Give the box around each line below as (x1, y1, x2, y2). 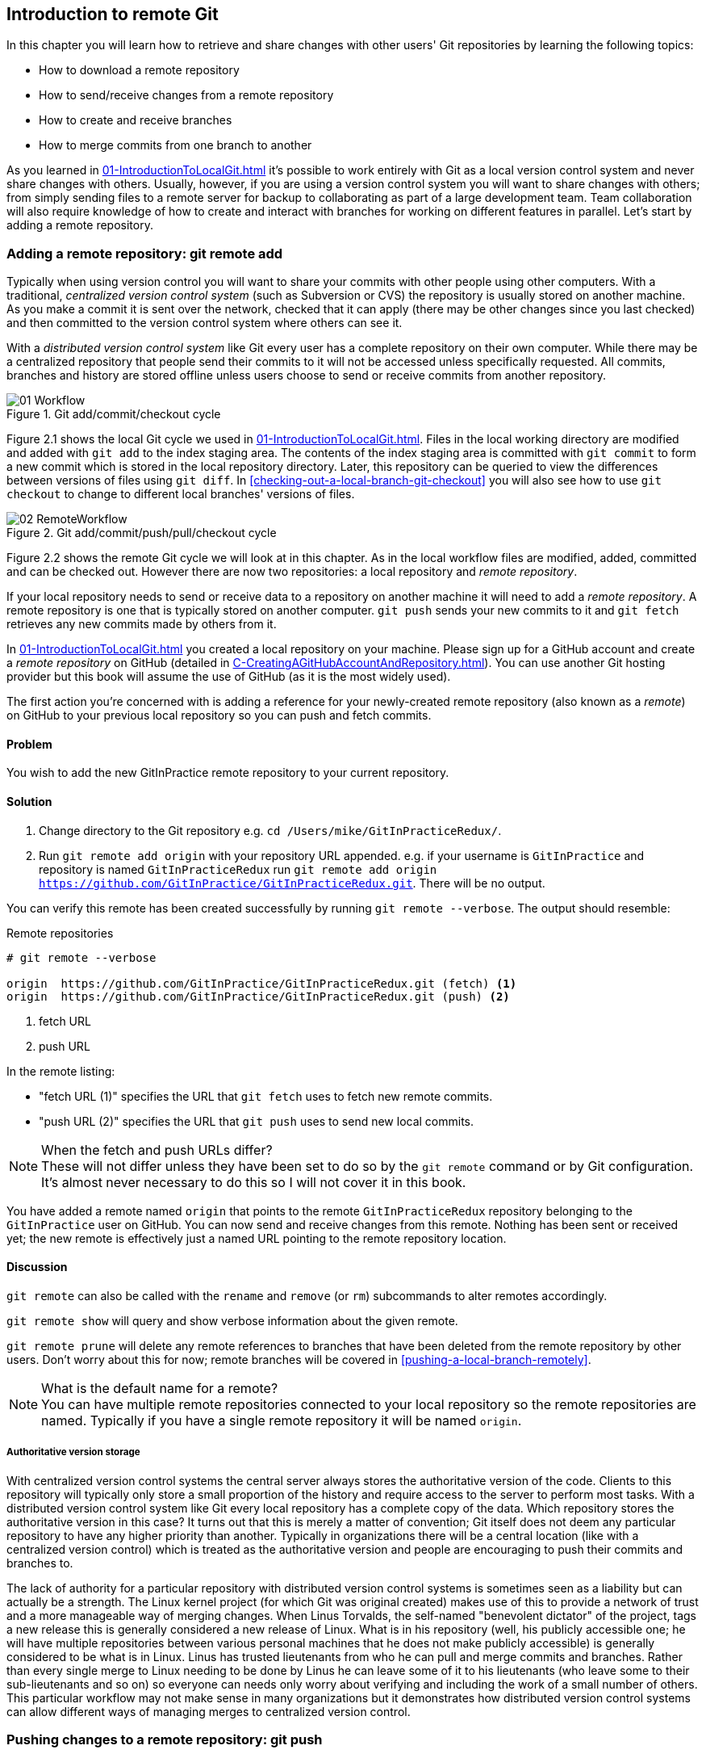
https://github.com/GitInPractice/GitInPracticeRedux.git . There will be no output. (39, 875, 545, 890)
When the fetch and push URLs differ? (41, 1141, 273, 1158)
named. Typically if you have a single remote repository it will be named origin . (41, 1412, 522, 1429)
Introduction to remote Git (6, 4, 219, 24)
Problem (6, 736, 52, 751)
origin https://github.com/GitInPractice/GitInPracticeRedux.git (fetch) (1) (6, 976, 517, 990)
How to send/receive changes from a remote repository (39, 88, 334, 103)
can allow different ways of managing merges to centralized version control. (6, 1704, 411, 1718)
